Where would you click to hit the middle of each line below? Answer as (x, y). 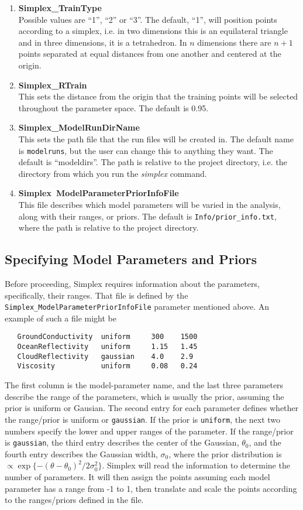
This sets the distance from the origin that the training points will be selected (158, 96)
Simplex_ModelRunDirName (79, 127)
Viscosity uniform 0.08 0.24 (107, 366)
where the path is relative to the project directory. (109, 227)
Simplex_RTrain (53, 85)
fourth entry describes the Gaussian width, (81, 453)
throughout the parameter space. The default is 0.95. (113, 107)
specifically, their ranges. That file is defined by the (97, 295)
